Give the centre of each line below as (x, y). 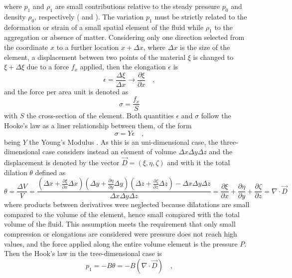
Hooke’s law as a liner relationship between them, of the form (98, 126)
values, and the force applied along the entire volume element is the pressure (121, 243)
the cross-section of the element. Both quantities (100, 116)
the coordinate (26, 47)
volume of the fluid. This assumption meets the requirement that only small (120, 224)
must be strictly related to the (201, 16)
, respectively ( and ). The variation (89, 16)
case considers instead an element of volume (109, 151)
